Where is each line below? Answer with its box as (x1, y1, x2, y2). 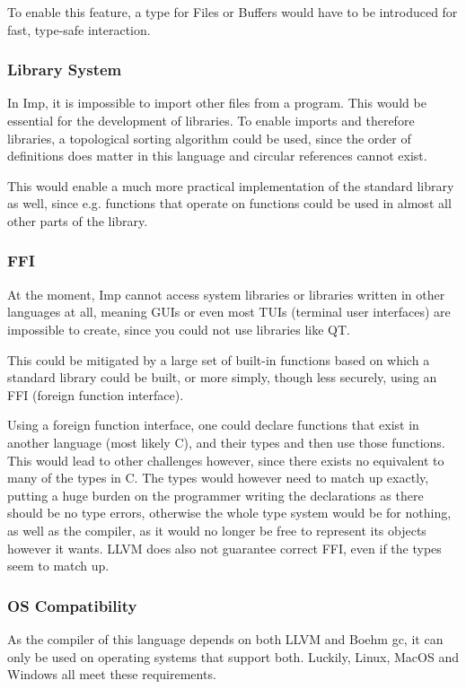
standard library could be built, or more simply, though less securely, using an (7, 368, 437, 387)
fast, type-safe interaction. (7, 20, 151, 39)
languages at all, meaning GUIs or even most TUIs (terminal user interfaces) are (7, 302, 451, 321)
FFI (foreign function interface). (7, 385, 184, 404)
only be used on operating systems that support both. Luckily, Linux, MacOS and (7, 647, 459, 666)
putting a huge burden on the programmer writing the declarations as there (7, 485, 424, 504)
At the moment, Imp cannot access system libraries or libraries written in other (7, 284, 445, 303)
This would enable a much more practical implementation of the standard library (7, 176, 454, 195)
